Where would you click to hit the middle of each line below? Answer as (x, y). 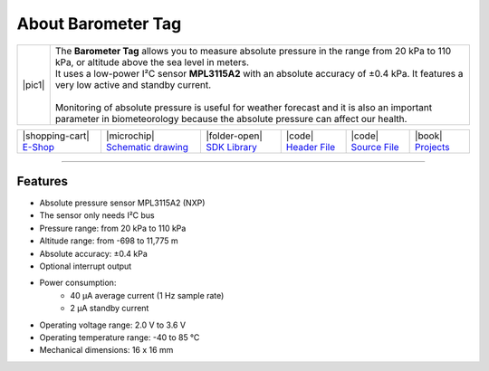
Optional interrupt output (86, 266)
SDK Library (231, 147)
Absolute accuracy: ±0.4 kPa (94, 253)
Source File (375, 147)
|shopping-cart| (56, 136)
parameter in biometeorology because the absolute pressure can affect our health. (231, 119)
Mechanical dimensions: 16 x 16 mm (106, 350)
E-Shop (38, 147)
